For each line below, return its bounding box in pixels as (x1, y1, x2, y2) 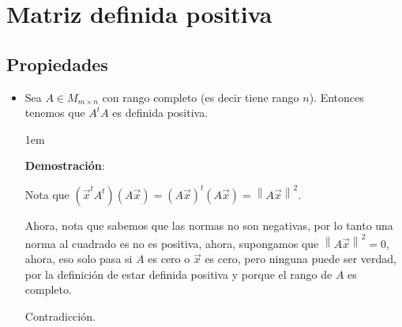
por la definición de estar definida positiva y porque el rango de (24, 265, 332, 282)
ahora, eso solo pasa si (24, 250, 133, 267)
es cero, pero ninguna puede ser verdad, (205, 250, 396, 267)
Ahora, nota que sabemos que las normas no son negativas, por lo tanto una (24, 216, 393, 233)
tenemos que (24, 104, 85, 121)
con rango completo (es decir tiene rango (102, 88, 299, 105)
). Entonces (309, 88, 364, 105)
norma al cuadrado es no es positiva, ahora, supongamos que (24, 235, 319, 251)
